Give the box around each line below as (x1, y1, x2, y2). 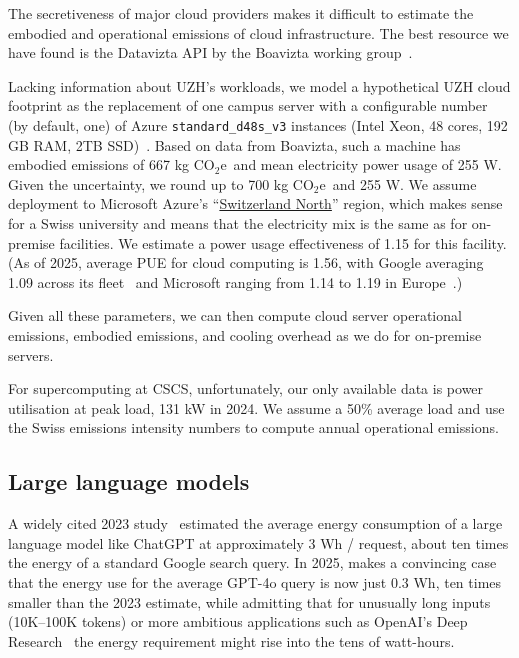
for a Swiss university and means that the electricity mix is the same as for (8, 213, 468, 233)
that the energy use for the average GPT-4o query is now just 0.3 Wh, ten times (8, 571, 502, 592)
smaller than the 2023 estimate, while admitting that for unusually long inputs (8, 591, 491, 612)
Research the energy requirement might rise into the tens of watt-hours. (8, 630, 455, 651)
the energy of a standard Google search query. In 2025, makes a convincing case (8, 552, 497, 573)
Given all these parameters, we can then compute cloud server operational (8, 305, 462, 326)
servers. (8, 344, 54, 365)
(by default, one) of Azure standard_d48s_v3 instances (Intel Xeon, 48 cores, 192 (8, 114, 508, 135)
